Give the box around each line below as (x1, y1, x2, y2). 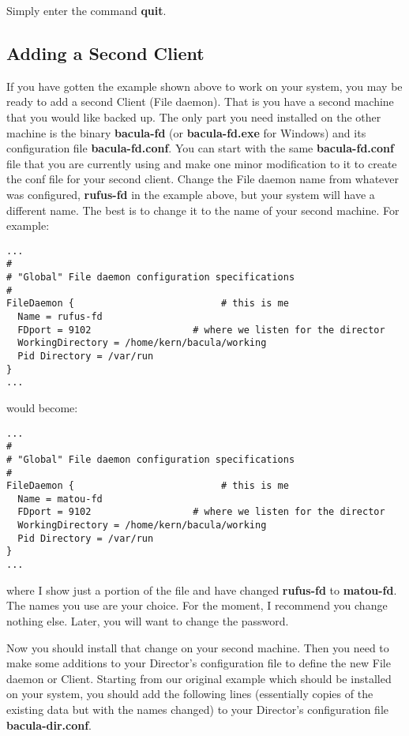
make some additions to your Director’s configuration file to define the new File (6, 655, 391, 671)
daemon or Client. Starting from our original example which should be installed (6, 670, 392, 686)
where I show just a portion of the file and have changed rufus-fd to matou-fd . (6, 581, 397, 598)
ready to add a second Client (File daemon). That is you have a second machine (6, 93, 394, 110)
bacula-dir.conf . (6, 716, 92, 733)
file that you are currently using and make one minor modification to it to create (6, 155, 397, 171)
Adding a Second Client (6, 40, 204, 65)
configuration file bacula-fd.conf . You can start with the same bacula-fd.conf (6, 140, 394, 156)
